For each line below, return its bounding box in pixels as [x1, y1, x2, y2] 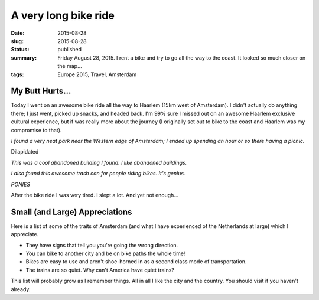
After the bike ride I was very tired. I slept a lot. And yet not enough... [11, 191, 178, 198]
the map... [57, 63, 82, 70]
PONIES [11, 181, 31, 188]
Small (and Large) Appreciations [11, 207, 132, 217]
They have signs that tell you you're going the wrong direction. [25, 242, 178, 249]
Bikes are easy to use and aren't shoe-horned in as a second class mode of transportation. [25, 258, 247, 265]
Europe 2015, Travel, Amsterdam [57, 71, 137, 78]
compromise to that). [11, 126, 62, 133]
